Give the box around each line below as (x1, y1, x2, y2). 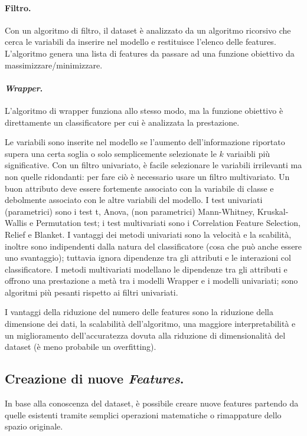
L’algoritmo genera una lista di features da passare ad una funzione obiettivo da (5, 47, 295, 59)
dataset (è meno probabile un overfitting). (5, 340, 156, 353)
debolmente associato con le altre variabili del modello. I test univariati (5, 194, 263, 206)
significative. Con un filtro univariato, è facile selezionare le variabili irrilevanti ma (5, 159, 302, 171)
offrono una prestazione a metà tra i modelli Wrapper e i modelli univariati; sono (5, 274, 298, 287)
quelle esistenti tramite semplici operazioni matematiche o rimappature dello (5, 408, 282, 421)
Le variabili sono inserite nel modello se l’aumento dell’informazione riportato (5, 136, 285, 148)
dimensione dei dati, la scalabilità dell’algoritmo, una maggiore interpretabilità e (5, 317, 296, 330)
